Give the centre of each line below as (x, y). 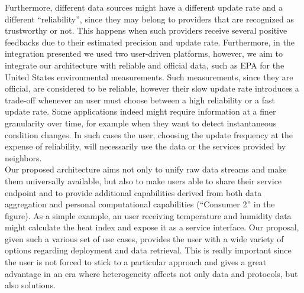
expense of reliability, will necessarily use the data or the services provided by (145, 146)
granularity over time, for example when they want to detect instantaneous (141, 123)
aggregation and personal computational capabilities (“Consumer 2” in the (140, 204)
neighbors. (23, 157)
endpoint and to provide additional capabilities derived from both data (133, 192)
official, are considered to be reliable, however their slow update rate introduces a (152, 88)
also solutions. (30, 285)
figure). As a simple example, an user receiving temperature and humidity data (148, 215)
